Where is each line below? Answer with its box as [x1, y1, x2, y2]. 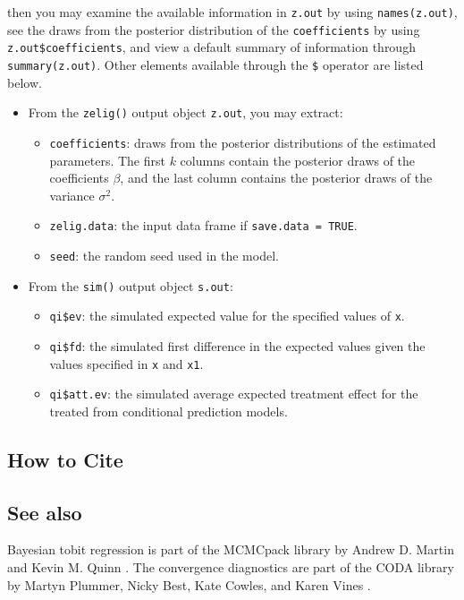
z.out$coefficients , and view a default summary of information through [7, 38, 416, 56]
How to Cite [7, 445, 123, 473]
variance [49, 185, 95, 204]
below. [7, 73, 42, 91]
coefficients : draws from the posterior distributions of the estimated [49, 133, 436, 151]
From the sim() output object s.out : [28, 276, 233, 295]
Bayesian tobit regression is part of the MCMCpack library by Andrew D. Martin [7, 540, 454, 559]
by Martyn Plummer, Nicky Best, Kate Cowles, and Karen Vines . [7, 575, 371, 594]
